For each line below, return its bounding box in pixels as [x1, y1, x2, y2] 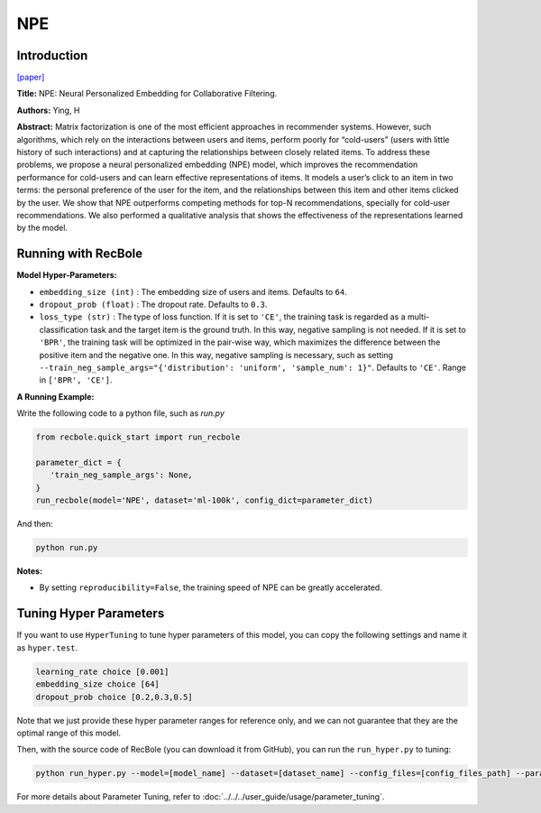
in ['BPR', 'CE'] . [39, 374, 113, 385]
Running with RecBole [16, 246, 143, 262]
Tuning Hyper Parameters [16, 605, 165, 622]
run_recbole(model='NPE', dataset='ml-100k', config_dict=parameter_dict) [35, 495, 374, 505]
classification [39, 324, 89, 335]
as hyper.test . [16, 642, 78, 653]
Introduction [16, 48, 88, 63]
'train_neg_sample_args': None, [50, 470, 193, 480]
